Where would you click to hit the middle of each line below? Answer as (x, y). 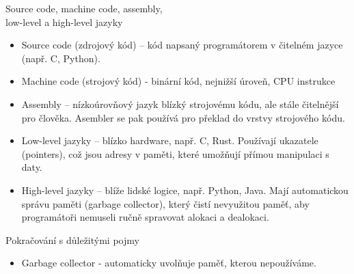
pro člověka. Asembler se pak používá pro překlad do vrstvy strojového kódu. (183, 117)
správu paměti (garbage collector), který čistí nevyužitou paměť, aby (165, 203)
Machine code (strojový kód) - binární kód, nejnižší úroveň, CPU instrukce (178, 81)
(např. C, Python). (61, 58)
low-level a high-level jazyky (64, 22)
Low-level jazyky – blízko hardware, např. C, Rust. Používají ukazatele (170, 140)
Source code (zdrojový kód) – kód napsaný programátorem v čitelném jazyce (182, 45)
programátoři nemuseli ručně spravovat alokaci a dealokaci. (145, 217)
